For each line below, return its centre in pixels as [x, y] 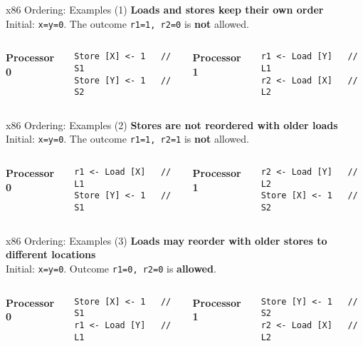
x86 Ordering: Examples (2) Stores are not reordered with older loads [172, 124]
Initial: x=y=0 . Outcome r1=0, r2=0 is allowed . [111, 268]
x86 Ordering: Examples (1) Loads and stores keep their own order [165, 9]
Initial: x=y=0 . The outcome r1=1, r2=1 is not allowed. [127, 139]
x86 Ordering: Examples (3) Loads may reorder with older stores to [167, 240]
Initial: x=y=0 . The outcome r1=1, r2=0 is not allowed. [127, 23]
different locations [51, 254]
